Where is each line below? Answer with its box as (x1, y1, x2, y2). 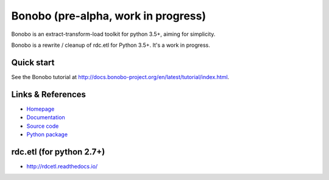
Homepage (26, 105, 55, 112)
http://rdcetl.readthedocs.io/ (26, 162, 98, 170)
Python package (26, 131, 68, 138)
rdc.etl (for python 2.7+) (11, 147, 105, 157)
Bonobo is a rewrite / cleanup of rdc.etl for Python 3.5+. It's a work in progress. (11, 41, 210, 49)
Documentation (26, 114, 65, 121)
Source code (26, 122, 59, 130)
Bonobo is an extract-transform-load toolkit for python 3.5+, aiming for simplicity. (11, 30, 216, 38)
